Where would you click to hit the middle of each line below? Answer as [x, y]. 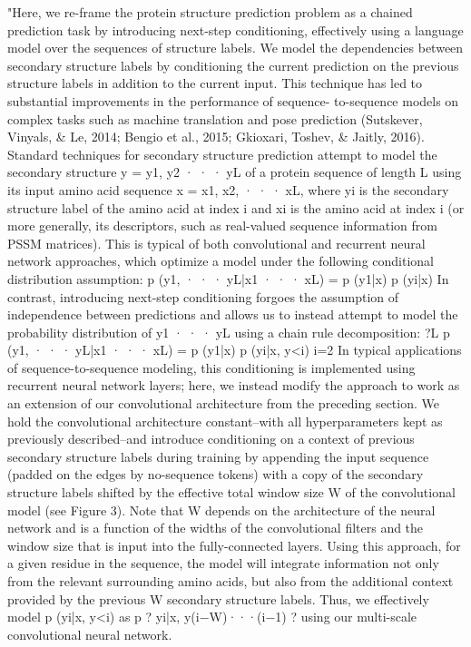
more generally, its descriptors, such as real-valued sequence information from [222, 225]
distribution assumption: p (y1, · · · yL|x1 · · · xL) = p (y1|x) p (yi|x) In [228, 278]
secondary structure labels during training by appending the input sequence [218, 456]
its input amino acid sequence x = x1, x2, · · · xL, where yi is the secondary [228, 189]
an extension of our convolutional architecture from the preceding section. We [223, 403]
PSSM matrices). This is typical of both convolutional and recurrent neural [216, 243]
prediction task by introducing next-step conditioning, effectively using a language [235, 29]
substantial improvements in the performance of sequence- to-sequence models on [233, 100]
